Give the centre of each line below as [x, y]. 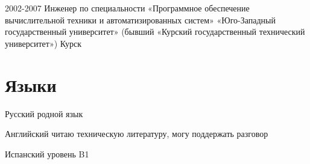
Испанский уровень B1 [47, 153]
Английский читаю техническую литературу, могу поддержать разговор [137, 134]
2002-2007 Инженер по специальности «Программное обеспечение [127, 8]
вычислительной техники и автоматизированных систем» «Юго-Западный [140, 20]
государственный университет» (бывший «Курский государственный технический [155, 32]
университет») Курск [43, 43]
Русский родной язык [44, 113]
